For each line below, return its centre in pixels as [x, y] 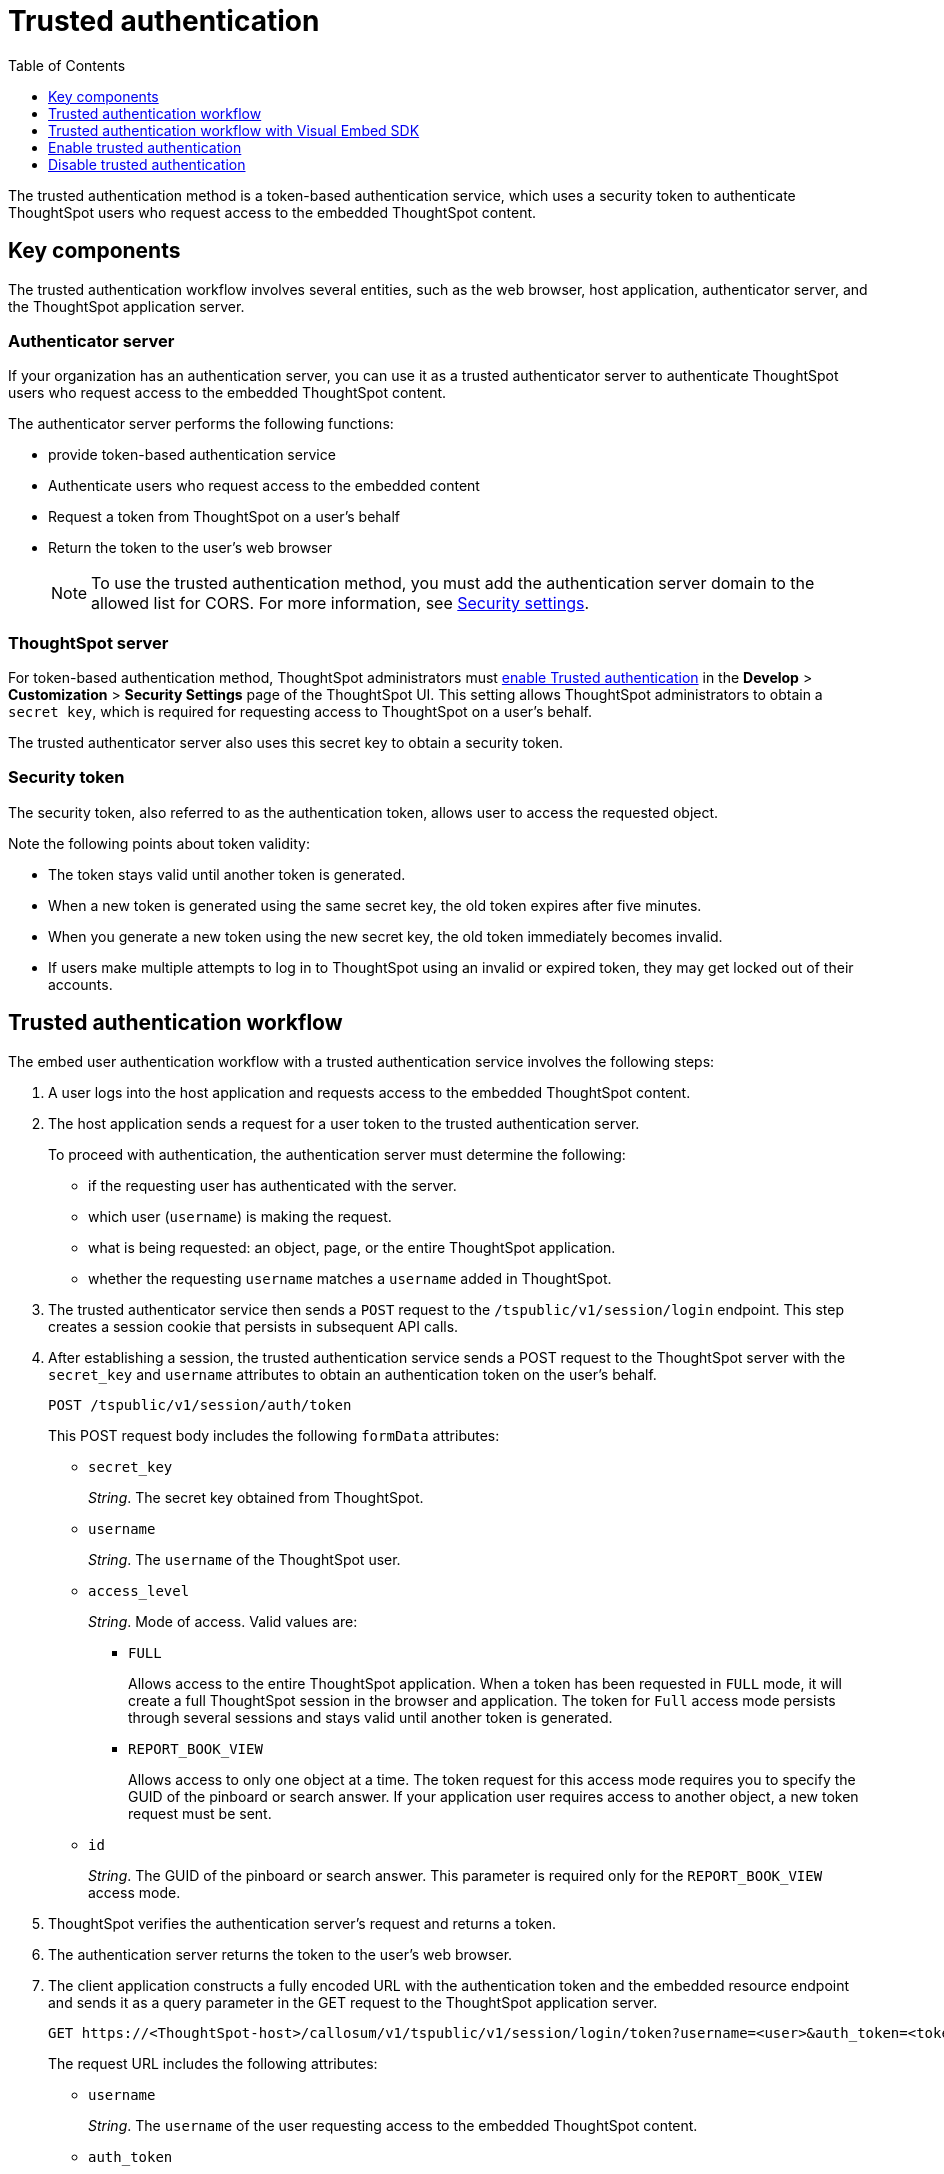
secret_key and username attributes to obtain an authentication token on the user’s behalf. [352, 1374]
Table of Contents [67, 65]
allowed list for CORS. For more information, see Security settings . [340, 603]
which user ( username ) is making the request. [240, 1216]
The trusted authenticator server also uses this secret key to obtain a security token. [286, 743]
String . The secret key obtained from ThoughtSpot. [256, 1497]
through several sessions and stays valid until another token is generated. [370, 1717]
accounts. [80, 984]
